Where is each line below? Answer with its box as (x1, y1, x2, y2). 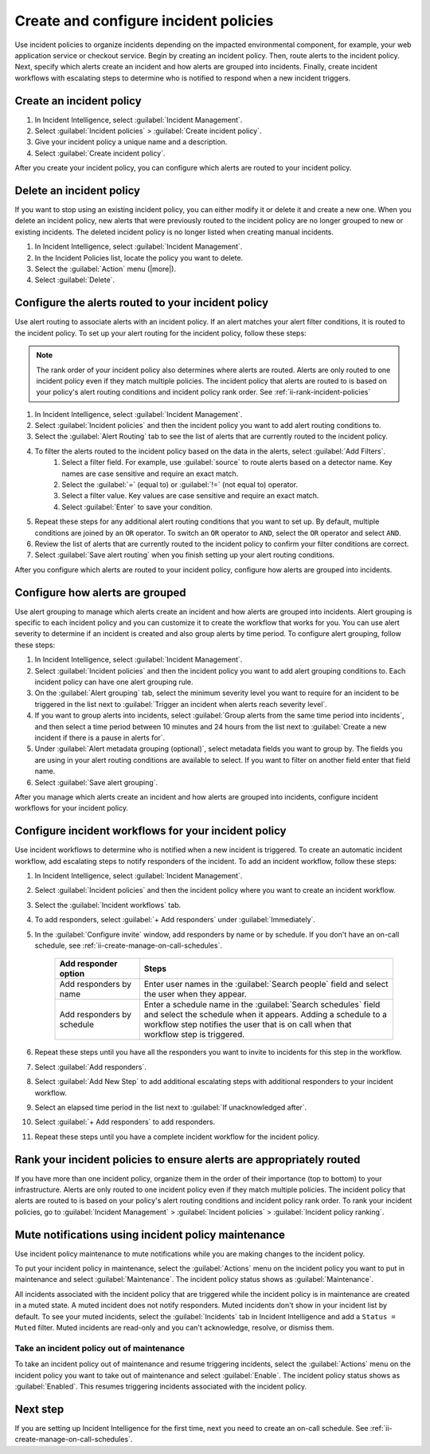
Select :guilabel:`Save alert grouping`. (34, 777, 158, 787)
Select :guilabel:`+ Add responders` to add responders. (34, 1117, 216, 1127)
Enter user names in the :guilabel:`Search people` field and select (143, 979, 389, 990)
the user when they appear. (143, 988, 247, 1000)
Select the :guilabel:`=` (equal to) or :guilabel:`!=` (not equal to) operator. (61, 480, 299, 489)
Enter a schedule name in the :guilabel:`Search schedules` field (143, 999, 381, 1010)
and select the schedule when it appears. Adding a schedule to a (143, 1009, 388, 1020)
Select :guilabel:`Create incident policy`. (34, 148, 166, 158)
